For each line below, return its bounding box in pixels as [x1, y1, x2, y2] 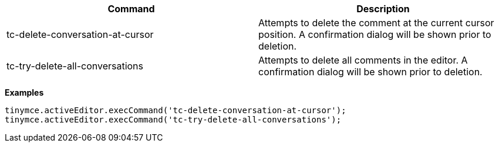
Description [356, 3, 410, 15]
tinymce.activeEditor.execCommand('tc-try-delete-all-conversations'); [5, 115, 342, 124]
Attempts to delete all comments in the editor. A [258, 54, 468, 66]
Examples [5, 87, 44, 97]
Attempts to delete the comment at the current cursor [258, 17, 494, 29]
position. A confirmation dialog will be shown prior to [258, 29, 491, 40]
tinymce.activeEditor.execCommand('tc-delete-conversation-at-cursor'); [5, 106, 346, 115]
